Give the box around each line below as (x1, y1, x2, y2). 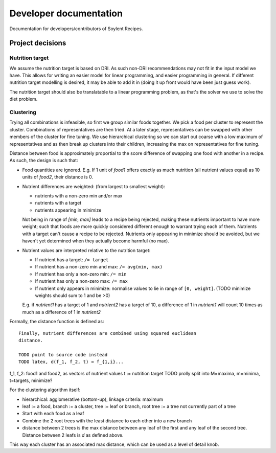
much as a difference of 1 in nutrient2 (22, 309, 101, 315)
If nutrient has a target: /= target (35, 257, 109, 263)
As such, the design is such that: (9, 157, 79, 164)
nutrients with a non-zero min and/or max (35, 192, 123, 199)
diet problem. (9, 96, 38, 102)
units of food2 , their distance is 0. (22, 174, 94, 180)
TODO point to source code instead (18, 352, 108, 357)
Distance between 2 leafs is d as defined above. (22, 432, 124, 438)
